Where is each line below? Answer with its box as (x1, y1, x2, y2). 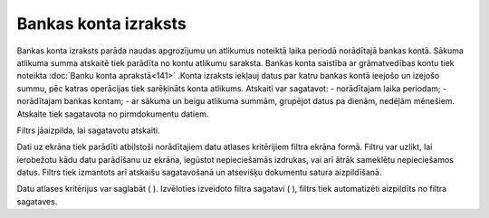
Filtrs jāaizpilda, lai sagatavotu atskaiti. (16, 125, 160, 136)
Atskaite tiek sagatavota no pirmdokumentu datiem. (16, 109, 209, 119)
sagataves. (16, 195, 58, 207)
